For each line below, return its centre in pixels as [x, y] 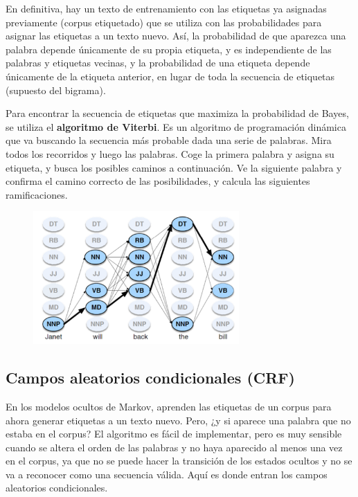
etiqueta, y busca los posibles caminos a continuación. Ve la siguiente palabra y [174, 167]
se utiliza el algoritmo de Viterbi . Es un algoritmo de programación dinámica [176, 126]
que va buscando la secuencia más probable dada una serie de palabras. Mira [169, 140]
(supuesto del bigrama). [56, 90]
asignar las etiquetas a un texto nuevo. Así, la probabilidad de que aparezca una [176, 36]
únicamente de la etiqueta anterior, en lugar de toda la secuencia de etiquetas [170, 76]
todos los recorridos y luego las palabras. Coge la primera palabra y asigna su [170, 153]
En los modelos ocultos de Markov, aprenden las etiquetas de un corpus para [169, 406]
